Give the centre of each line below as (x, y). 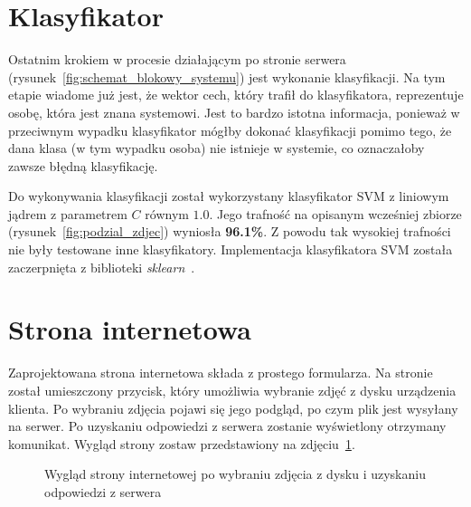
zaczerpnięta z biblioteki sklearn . (102, 267)
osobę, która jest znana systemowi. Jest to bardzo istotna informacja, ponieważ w (234, 112)
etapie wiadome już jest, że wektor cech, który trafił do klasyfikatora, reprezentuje (236, 95)
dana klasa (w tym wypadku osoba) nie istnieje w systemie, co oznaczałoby (217, 148)
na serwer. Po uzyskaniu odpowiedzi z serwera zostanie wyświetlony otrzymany (227, 426)
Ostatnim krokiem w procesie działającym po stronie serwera (177, 59)
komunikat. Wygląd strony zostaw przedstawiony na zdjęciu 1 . (182, 443)
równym (167, 213)
